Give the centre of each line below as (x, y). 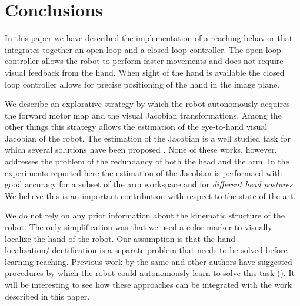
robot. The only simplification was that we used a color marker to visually (139, 227)
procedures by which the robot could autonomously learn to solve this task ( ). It (150, 273)
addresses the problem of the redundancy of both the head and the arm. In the (147, 161)
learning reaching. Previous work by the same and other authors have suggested (149, 261)
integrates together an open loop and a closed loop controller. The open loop (143, 49)
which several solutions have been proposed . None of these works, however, (141, 149)
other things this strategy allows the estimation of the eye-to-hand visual (136, 127)
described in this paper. (47, 296)
